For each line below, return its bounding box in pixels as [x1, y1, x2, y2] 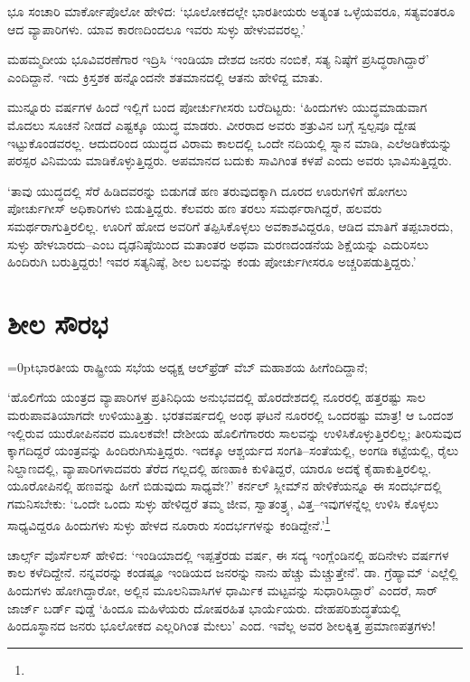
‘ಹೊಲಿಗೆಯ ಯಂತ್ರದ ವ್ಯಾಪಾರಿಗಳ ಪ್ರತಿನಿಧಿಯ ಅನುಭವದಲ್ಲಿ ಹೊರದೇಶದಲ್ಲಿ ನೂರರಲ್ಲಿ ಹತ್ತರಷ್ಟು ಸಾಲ [7, 388, 426, 406]
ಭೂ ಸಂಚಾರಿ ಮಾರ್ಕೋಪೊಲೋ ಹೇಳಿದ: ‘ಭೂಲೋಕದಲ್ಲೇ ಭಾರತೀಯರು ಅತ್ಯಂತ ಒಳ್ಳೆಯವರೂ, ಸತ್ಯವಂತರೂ [7, 2, 456, 20]
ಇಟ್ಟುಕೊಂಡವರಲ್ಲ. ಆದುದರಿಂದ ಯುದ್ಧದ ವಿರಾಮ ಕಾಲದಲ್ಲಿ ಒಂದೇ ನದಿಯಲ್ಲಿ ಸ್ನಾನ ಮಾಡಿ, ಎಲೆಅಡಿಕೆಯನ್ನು [7, 133, 453, 152]
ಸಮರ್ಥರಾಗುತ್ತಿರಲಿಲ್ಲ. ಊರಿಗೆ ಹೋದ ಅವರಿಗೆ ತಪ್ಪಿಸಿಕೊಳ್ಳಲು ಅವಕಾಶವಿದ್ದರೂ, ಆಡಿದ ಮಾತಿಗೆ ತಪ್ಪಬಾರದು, [7, 216, 454, 235]
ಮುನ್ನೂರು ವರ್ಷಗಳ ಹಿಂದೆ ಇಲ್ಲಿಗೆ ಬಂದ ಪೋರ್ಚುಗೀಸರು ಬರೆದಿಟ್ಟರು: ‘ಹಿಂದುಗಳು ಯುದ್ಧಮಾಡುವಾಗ [7, 98, 428, 117]
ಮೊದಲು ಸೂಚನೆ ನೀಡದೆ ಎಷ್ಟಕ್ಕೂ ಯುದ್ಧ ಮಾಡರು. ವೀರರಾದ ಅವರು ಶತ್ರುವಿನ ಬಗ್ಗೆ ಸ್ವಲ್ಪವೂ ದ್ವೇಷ [7, 115, 417, 134]
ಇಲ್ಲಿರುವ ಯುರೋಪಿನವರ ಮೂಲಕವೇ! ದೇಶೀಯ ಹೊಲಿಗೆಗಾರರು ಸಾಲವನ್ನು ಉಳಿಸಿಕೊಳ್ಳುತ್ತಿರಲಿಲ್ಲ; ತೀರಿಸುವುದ [7, 423, 462, 442]
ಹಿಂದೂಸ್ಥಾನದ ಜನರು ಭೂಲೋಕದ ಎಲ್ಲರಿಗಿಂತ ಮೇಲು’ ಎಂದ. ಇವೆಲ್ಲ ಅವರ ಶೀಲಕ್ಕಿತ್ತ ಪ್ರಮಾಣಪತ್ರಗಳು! [7, 616, 436, 635]
